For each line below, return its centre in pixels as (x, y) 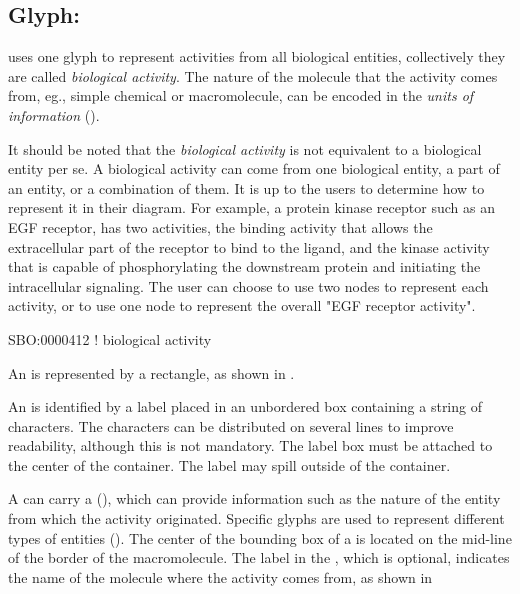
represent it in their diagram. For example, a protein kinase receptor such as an (251, 207)
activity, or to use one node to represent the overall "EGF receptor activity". (242, 305)
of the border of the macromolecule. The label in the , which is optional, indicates (259, 557)
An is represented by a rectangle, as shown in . (151, 372)
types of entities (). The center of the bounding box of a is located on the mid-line (260, 537)
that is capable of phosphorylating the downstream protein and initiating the (244, 266)
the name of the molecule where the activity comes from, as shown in (220, 576)
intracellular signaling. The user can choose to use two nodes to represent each (248, 285)
